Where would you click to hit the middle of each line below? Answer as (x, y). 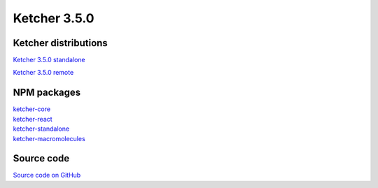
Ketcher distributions (60, 43)
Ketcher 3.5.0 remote (43, 73)
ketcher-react (33, 119)
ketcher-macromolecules (49, 138)
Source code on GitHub (47, 175)
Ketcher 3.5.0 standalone (49, 60)
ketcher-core (32, 109)
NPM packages (47, 93)
